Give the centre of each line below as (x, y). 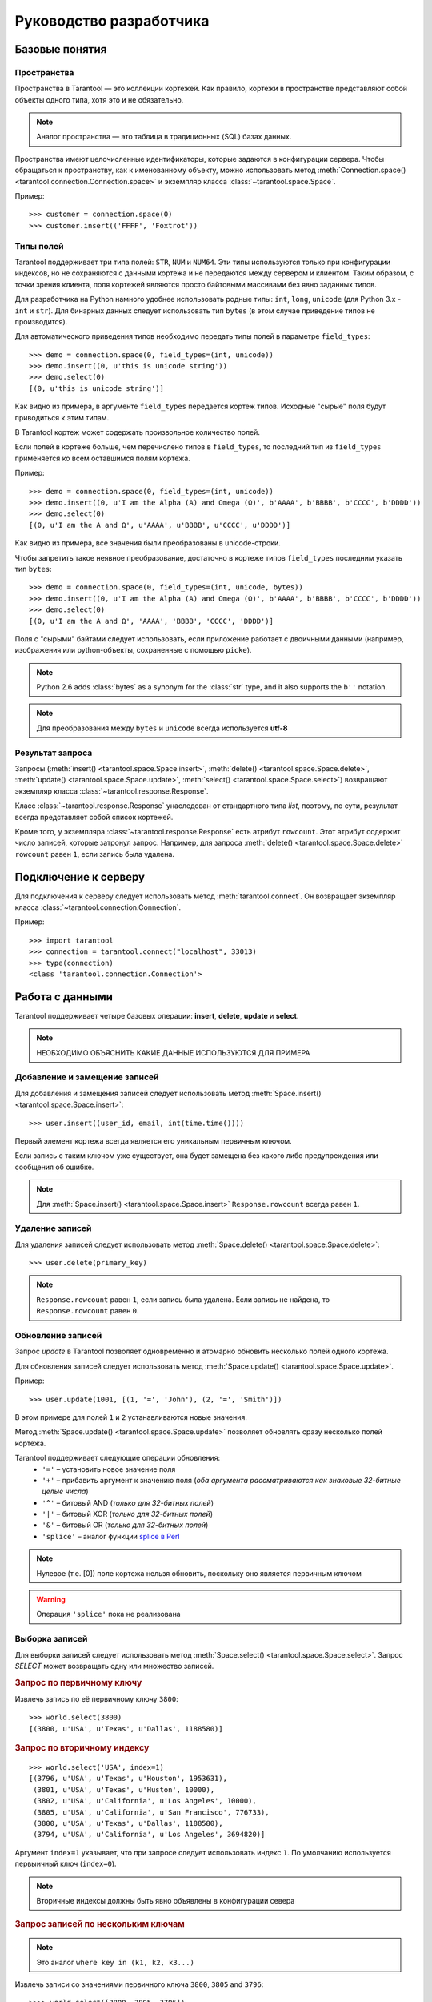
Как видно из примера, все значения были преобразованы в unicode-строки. (148, 543)
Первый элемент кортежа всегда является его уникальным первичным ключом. (153, 1140)
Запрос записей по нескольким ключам (100, 1924)
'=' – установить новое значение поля (109, 1469)
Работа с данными (64, 997)
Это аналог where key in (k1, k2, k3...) (116, 1962)
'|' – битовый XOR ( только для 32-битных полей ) (128, 1514)
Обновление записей (58, 1336)
